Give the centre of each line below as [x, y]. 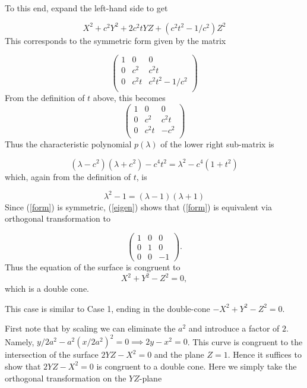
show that [23, 366]
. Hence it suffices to [265, 354]
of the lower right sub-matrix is [217, 143]
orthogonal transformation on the [66, 378]
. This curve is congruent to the [245, 341]
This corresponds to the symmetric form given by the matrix [115, 40]
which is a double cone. [47, 288]
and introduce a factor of [234, 328]
